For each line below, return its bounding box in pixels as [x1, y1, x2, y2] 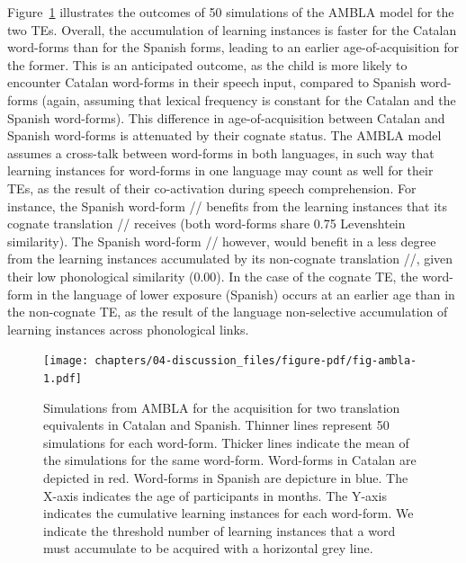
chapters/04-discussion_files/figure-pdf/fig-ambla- [94, 354, 417, 368]
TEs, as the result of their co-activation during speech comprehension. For [7, 178, 417, 197]
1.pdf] [43, 371, 82, 385]
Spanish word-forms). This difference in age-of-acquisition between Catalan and [7, 108, 445, 127]
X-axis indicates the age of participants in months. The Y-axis [43, 486, 387, 505]
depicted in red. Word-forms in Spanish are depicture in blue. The [43, 468, 408, 487]
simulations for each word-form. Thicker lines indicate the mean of [43, 433, 409, 451]
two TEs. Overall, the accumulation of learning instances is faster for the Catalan [7, 20, 457, 39]
